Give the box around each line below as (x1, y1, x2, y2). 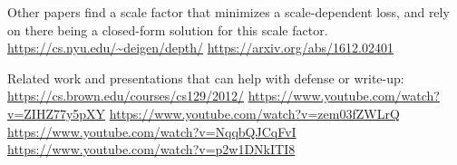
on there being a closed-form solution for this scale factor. (7, 20, 328, 39)
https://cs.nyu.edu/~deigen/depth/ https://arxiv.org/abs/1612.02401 (7, 38, 394, 57)
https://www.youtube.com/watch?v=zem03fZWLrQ (109, 103, 400, 122)
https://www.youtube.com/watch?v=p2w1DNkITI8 (7, 140, 296, 159)
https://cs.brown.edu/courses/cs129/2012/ (7, 86, 245, 105)
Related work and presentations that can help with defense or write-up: (7, 68, 404, 87)
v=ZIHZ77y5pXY (7, 103, 106, 122)
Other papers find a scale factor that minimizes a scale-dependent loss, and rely (7, 3, 450, 21)
